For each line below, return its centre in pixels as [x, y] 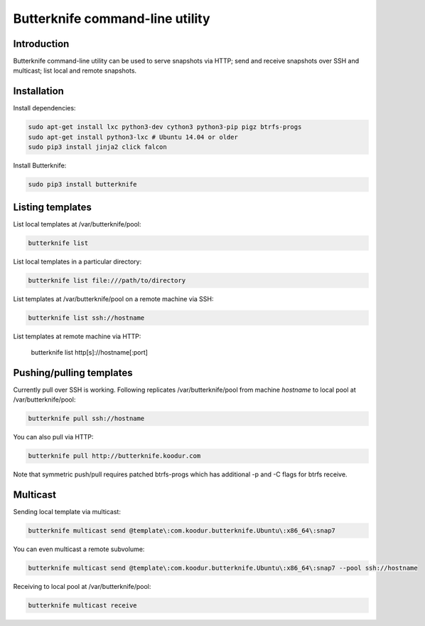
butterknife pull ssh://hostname [86, 419]
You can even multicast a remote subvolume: [79, 549]
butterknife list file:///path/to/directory [107, 280]
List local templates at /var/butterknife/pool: [77, 224]
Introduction [41, 44]
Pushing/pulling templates [73, 373]
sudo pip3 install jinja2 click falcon [97, 147]
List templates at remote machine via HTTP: [77, 336]
